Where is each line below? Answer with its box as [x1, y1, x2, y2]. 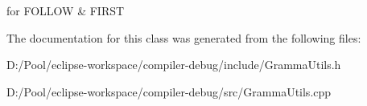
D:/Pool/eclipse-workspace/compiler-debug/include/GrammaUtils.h [6, 56, 341, 73]
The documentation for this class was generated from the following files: [6, 29, 361, 46]
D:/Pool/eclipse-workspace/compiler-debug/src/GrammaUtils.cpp [6, 83, 332, 100]
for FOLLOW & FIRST [6, 2, 125, 18]
